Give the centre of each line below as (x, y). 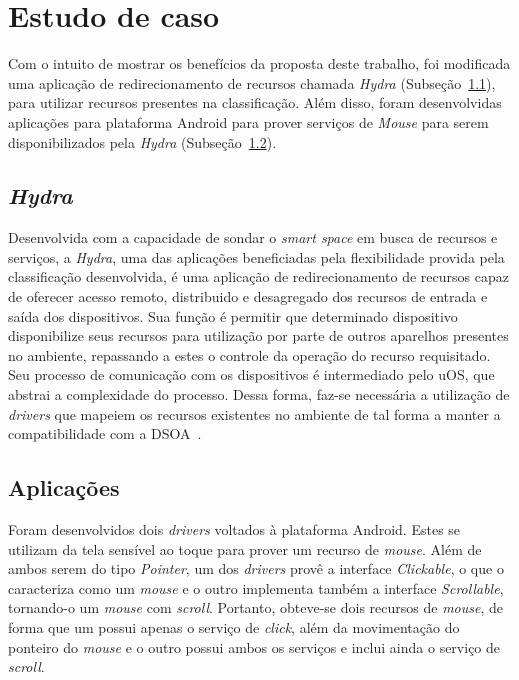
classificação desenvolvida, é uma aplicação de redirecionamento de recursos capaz (258, 276)
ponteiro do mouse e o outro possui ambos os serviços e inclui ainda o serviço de (254, 646)
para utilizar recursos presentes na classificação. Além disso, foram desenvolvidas (255, 102)
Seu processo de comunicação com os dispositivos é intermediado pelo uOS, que (251, 374)
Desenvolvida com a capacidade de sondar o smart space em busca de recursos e (253, 237)
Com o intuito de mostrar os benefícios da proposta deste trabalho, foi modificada (259, 63)
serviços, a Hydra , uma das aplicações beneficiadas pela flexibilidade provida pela (256, 256)
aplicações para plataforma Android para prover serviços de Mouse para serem (248, 121)
